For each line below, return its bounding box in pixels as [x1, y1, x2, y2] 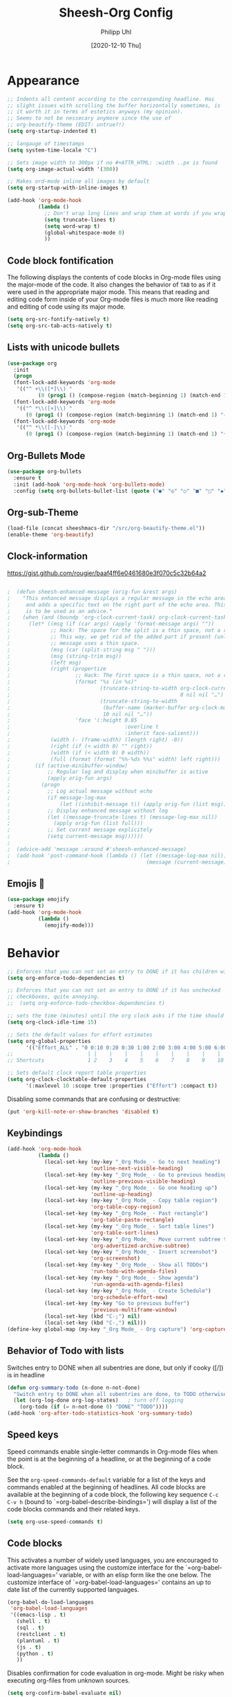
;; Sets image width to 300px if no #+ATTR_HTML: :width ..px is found [7, 159, 217, 166]
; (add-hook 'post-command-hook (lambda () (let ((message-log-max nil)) [7, 852, 227, 859]
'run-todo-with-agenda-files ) [90, 1268, 177, 1275]
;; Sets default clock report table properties [7, 1069, 147, 1077]
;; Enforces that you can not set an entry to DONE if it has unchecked [7, 987, 221, 994]
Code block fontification [7, 255, 114, 266]
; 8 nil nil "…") [7, 691, 224, 698]
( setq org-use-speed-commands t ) [7, 1518, 104, 1525]
